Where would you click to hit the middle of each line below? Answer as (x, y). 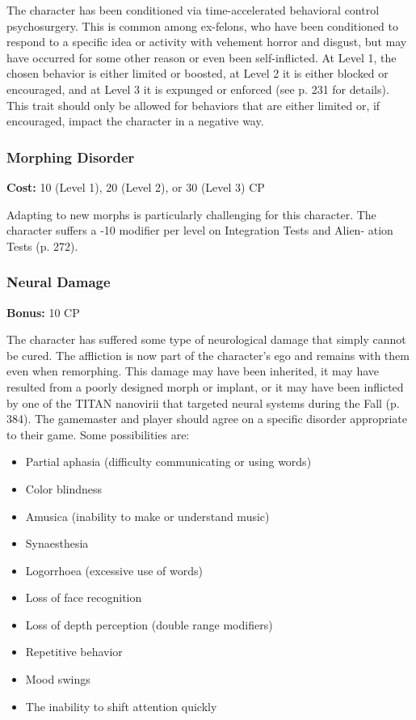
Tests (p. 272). (42, 246)
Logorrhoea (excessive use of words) (114, 570)
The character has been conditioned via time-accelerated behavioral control (193, 10)
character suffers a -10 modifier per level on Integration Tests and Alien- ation (200, 230)
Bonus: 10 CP (43, 312)
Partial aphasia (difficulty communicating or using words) (168, 462)
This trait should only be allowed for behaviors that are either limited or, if (193, 105)
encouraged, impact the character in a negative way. (135, 121)
